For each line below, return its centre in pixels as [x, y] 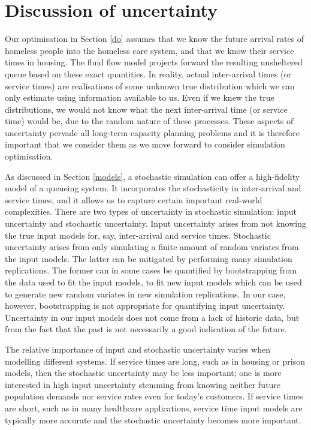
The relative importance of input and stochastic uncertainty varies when [138, 349]
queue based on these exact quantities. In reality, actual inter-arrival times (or [148, 73]
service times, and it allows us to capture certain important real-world [134, 199]
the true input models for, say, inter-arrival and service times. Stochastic [138, 235]
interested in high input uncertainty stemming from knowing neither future [143, 384]
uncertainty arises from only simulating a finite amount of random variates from [152, 247]
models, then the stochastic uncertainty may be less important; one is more [143, 373]
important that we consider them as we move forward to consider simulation [145, 144]
